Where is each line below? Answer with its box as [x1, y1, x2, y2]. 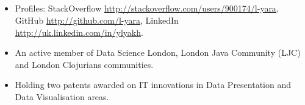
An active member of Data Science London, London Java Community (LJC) [15, 46, 301, 59]
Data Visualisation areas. [15, 90, 109, 103]
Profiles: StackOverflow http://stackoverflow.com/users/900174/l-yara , [15, 2, 279, 15]
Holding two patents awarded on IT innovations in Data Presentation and [15, 78, 292, 91]
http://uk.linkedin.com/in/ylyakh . [15, 25, 143, 38]
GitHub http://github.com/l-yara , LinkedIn [15, 13, 179, 26]
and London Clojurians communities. [15, 58, 154, 70]
